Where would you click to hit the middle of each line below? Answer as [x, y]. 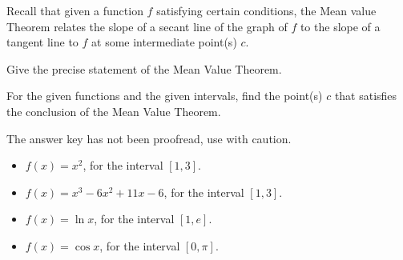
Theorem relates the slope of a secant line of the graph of [147, 26]
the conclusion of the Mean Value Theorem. [114, 111]
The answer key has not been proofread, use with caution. [149, 138]
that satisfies [366, 96]
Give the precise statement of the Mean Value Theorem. [144, 68]
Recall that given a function [75, 10]
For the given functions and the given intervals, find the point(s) [165, 96]
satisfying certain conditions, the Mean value [266, 10]
